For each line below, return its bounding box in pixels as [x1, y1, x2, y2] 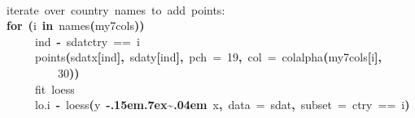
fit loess [35, 80, 75, 97]
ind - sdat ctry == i [35, 32, 140, 49]
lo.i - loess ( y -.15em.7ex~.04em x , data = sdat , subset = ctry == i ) [35, 96, 410, 113]
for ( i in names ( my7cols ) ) [7, 17, 145, 34]
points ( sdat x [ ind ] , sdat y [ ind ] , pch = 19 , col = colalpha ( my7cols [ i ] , [35, 48, 382, 65]
